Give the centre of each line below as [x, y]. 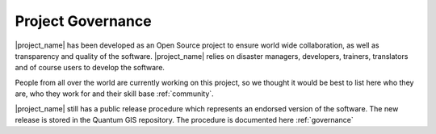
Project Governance [84, 21]
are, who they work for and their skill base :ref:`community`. [114, 94]
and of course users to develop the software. [90, 68]
